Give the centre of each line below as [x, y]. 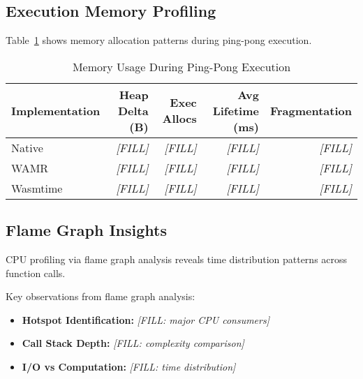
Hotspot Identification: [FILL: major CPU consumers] [146, 319]
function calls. [36, 273]
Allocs [179, 119]
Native [27, 147]
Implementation [56, 110]
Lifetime [236, 110]
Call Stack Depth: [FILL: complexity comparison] [133, 343]
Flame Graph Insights [86, 230]
